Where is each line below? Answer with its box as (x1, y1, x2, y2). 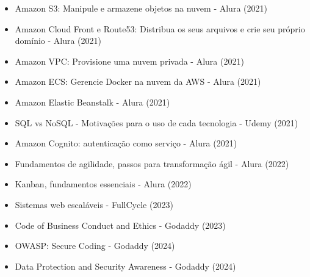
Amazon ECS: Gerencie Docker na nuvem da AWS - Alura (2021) (15, 75, 261, 88)
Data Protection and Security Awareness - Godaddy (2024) (15, 259, 236, 272)
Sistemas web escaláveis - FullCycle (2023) (15, 198, 173, 210)
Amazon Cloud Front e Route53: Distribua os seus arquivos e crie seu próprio (15, 22, 305, 35)
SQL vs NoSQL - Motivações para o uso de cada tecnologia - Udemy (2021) (15, 116, 298, 129)
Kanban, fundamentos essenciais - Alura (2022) (15, 178, 192, 190)
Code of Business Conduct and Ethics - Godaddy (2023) (15, 218, 226, 231)
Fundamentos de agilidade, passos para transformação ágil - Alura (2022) (15, 157, 289, 170)
